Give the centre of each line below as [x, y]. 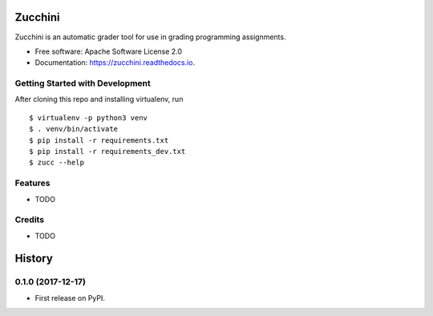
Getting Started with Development [83, 83]
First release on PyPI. [70, 298]
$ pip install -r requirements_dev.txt [107, 151]
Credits [29, 220]
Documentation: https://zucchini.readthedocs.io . [115, 63]
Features [32, 183]
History [34, 259]
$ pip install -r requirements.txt [99, 140]
